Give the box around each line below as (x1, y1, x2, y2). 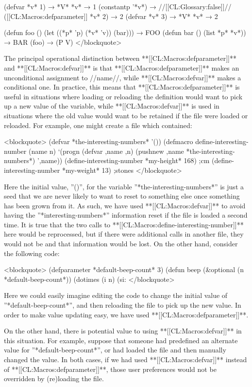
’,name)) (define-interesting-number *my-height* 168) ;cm (37, 155, 210, 166)
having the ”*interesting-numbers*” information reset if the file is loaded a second (4, 210, 248, 220)
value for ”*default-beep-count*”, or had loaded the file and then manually (4, 345, 226, 355)
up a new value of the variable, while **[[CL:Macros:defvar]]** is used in (4, 101, 219, 111)
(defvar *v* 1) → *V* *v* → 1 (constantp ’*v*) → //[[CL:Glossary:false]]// (4, 1, 232, 11)
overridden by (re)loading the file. (4, 373, 104, 384)
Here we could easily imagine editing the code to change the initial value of (4, 290, 228, 300)
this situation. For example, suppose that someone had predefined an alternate (4, 335, 238, 345)
